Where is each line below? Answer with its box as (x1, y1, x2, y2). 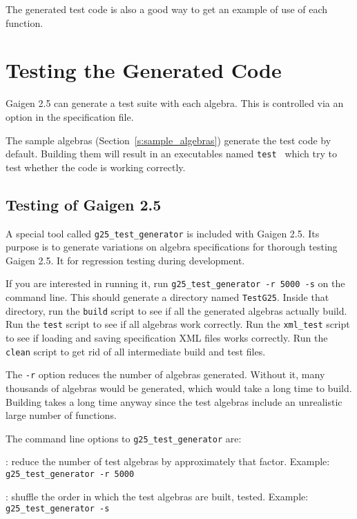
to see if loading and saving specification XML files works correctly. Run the (6, 331, 328, 345)
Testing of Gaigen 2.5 (6, 193, 162, 215)
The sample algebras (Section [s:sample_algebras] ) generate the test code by (6, 133, 331, 147)
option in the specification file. (6, 109, 134, 124)
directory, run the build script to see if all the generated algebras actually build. (6, 303, 347, 317)
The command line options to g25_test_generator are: (6, 431, 242, 445)
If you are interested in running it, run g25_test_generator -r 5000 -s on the (6, 276, 345, 291)
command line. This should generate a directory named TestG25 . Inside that (6, 290, 329, 304)
